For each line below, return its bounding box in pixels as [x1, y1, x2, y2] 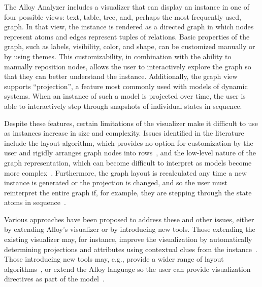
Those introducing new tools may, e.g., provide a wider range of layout [4, 254, 224, 264]
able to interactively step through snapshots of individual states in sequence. [4, 100, 242, 111]
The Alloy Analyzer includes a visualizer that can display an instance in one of [4, 2, 249, 12]
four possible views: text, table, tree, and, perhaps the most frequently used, [4, 11, 241, 22]
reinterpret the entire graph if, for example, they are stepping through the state [4, 187, 252, 197]
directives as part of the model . [4, 273, 105, 284]
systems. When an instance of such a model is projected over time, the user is [4, 91, 246, 101]
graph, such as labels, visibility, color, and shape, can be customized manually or [4, 41, 255, 52]
